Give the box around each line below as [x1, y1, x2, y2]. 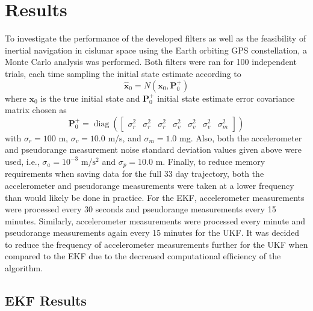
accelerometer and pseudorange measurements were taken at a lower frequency [5, 179, 294, 191]
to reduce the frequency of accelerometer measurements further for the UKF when [5, 238, 308, 250]
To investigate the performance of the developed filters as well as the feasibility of [5, 32, 306, 45]
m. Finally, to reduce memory [155, 155, 265, 167]
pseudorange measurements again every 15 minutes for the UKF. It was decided [5, 226, 300, 239]
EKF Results [5, 291, 87, 310]
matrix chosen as [5, 103, 67, 116]
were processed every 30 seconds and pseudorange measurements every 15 [5, 203, 276, 215]
